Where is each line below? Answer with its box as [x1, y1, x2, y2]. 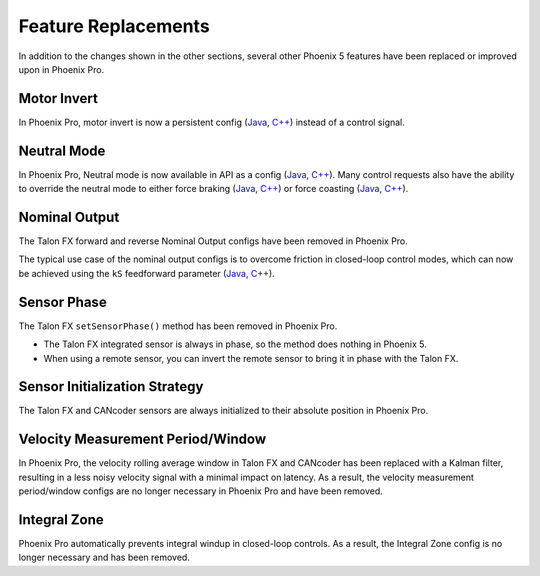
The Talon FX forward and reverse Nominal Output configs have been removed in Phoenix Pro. [18, 235, 409, 247]
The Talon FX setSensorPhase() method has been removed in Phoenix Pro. [18, 320, 338, 332]
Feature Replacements [18, 15, 210, 37]
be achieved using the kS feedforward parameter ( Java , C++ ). [18, 267, 275, 279]
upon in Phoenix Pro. [18, 63, 105, 75]
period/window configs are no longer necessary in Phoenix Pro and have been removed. [18, 485, 384, 497]
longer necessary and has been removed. [18, 551, 190, 564]
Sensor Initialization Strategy [18, 378, 204, 395]
